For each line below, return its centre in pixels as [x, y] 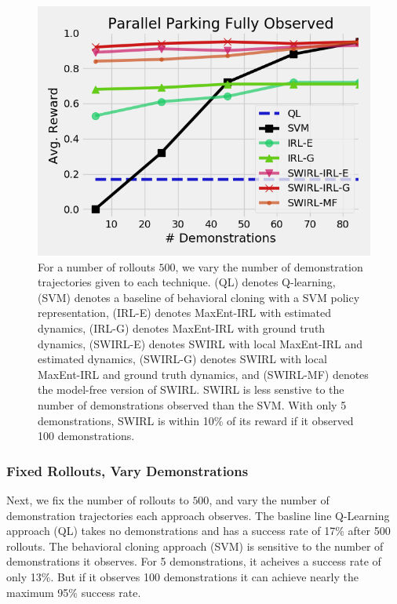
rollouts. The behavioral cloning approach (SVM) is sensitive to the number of [195, 546]
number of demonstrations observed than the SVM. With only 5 [192, 404]
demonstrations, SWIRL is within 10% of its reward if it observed [196, 420]
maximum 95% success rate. [74, 592]
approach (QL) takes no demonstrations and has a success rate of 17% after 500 [198, 531]
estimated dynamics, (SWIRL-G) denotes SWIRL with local [182, 359]
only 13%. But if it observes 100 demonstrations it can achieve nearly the [182, 576]
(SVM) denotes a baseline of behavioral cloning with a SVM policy [199, 297]
